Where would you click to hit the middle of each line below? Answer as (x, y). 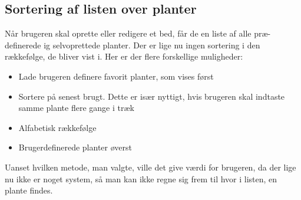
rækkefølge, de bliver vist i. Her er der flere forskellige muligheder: (124, 56)
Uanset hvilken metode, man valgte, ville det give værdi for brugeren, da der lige (150, 167)
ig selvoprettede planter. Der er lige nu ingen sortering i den (152, 45)
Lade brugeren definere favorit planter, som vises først (116, 76)
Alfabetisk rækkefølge (57, 127)
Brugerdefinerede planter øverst (75, 147)
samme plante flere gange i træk (76, 108)
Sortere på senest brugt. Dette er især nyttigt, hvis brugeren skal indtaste (152, 96)
